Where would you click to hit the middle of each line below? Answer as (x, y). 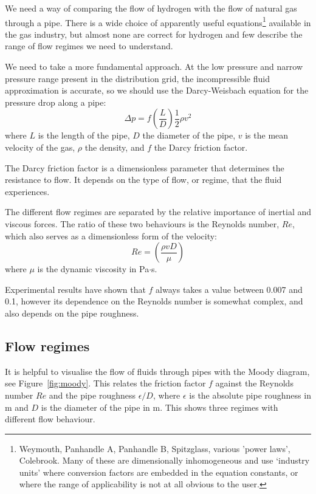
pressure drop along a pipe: (56, 102)
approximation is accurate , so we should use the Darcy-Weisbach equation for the (157, 90)
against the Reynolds (254, 383)
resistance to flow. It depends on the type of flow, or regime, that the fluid (143, 180)
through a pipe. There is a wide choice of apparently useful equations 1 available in (158, 21)
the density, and (115, 147)
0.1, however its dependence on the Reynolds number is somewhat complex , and (154, 301)
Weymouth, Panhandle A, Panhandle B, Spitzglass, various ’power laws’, (155, 448)
